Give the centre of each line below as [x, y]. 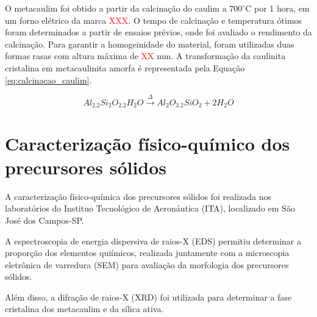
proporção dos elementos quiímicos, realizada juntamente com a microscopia [147, 253]
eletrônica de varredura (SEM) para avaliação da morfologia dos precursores [147, 264]
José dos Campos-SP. [45, 220]
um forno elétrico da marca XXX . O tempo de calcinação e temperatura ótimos [154, 20]
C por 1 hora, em [277, 8]
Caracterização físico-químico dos [148, 143]
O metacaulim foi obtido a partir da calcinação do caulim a [116, 8]
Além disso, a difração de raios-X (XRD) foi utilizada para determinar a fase [148, 297]
